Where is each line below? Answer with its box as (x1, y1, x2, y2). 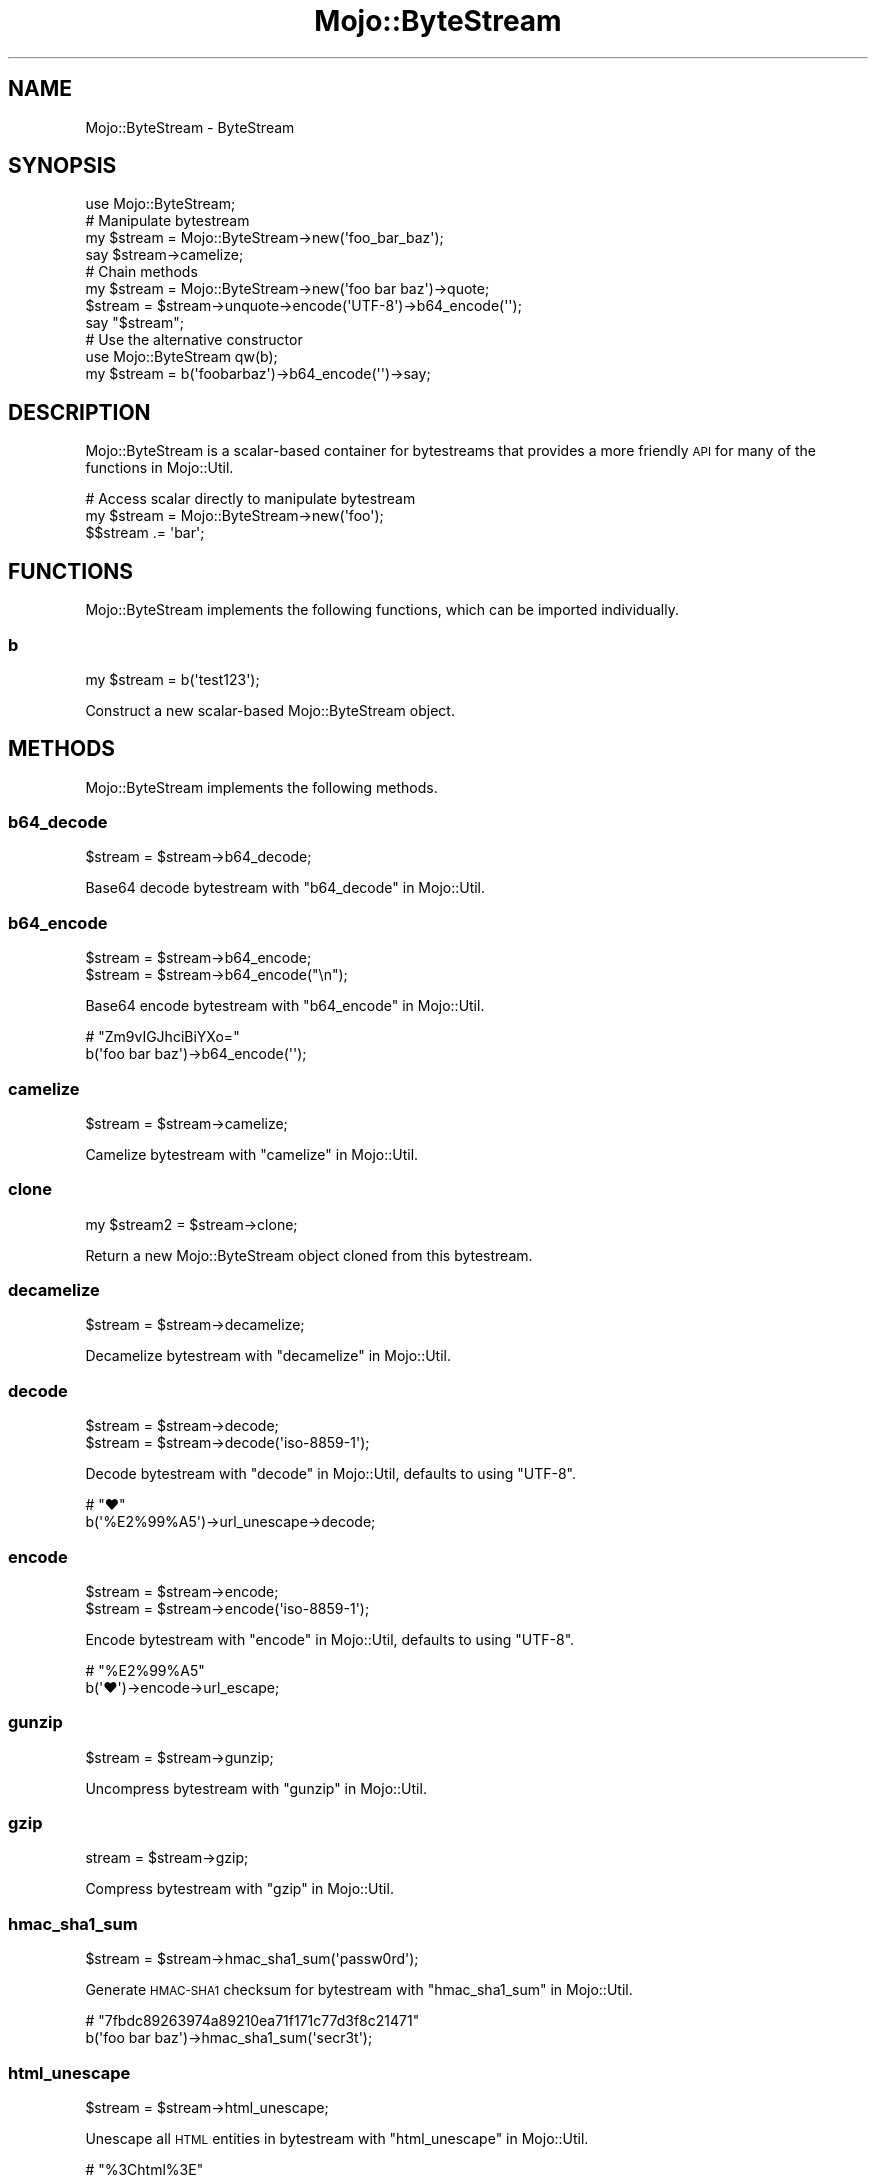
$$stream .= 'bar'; (85, 524, 205, 542)
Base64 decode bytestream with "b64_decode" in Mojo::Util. (85, 879, 486, 897)
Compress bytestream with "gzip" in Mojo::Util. (85, 1880, 394, 1898)
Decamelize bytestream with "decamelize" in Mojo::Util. (85, 1347, 451, 1365)
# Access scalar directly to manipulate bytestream (85, 490, 416, 508)
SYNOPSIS (8, 153, 117, 179)
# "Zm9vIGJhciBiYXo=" (85, 1028, 240, 1046)
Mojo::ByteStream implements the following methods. (85, 778, 438, 796)
